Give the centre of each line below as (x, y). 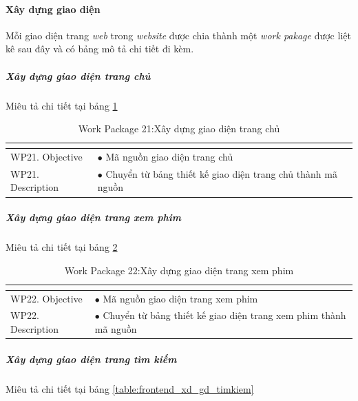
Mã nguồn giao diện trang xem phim (180, 298)
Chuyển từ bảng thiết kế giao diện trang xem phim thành (224, 315)
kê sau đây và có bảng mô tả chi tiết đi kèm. (100, 49)
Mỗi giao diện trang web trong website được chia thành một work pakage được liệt (178, 35)
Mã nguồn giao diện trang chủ (169, 156)
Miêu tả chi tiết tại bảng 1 (62, 105)
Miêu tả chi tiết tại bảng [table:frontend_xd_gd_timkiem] (130, 388)
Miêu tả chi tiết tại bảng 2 (62, 247)
